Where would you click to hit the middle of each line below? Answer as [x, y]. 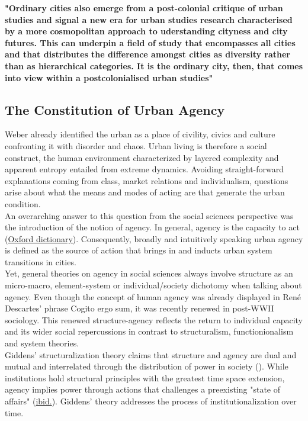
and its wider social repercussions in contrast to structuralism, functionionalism [149, 331]
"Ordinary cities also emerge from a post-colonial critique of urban [144, 8]
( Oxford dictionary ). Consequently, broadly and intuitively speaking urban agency [154, 238]
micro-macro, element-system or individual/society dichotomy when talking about [153, 285]
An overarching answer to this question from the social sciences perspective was [149, 215]
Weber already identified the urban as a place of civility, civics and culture [140, 134]
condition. [23, 203]
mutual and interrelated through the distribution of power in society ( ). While [147, 366]
